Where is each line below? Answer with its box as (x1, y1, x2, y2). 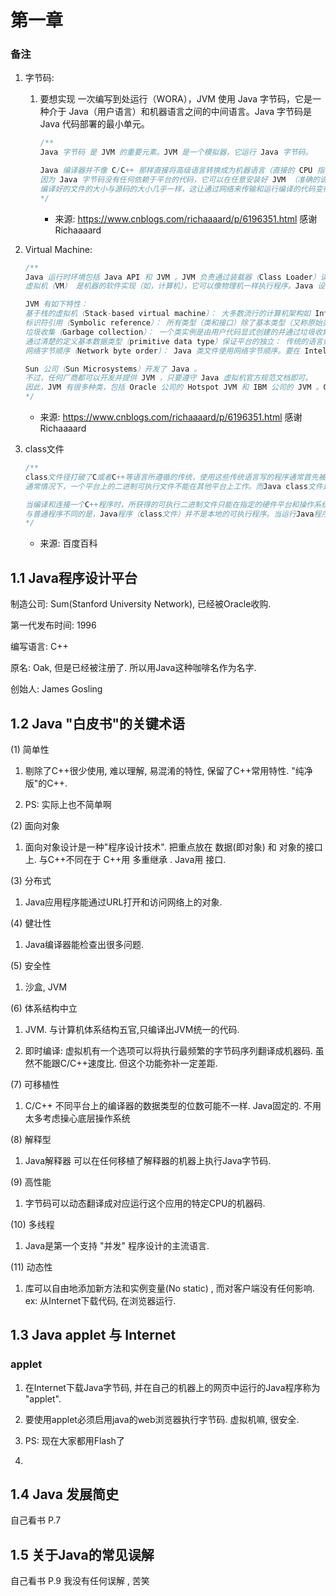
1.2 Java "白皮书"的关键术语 (10, 715, 186, 732)
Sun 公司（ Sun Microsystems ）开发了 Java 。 (24, 364, 202, 374)
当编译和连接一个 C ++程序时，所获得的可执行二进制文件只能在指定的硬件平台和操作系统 (24, 499, 330, 510)
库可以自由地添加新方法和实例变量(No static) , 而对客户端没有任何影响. (24, 1282, 315, 1294)
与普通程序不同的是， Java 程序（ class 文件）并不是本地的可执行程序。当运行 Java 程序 (24, 509, 330, 519)
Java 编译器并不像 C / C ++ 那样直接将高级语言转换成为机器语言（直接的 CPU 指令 (39, 166, 333, 176)
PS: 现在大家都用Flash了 (24, 1434, 125, 1446)
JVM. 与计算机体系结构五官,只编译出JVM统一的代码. (24, 1023, 240, 1035)
